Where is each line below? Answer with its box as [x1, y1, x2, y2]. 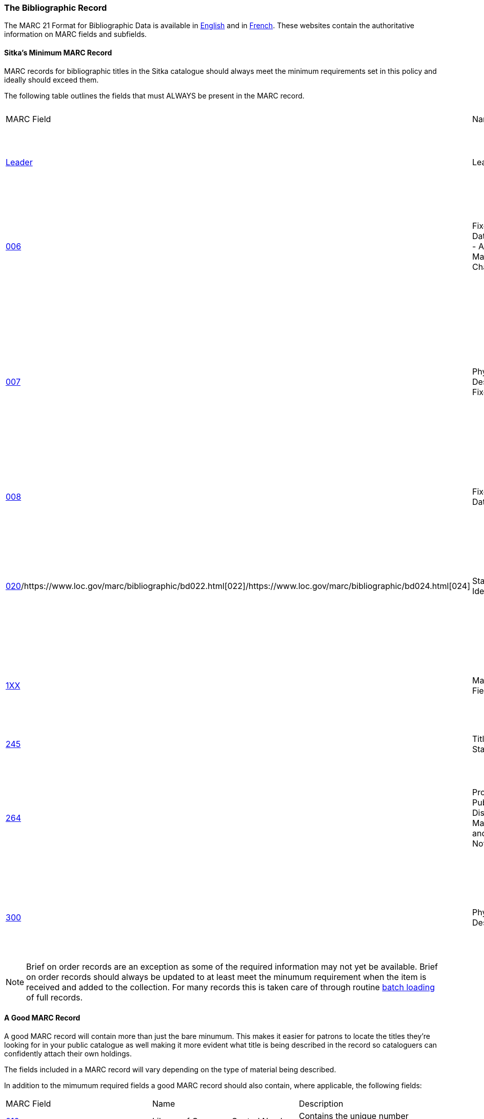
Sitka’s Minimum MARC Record [4, 48, 112, 57]
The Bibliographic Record [4, 3, 107, 13]
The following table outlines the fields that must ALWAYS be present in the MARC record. [4, 91, 305, 100]
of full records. [26, 992, 83, 1003]
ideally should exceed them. [4, 75, 99, 84]
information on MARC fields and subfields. [4, 30, 147, 39]
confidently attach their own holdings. [4, 1049, 132, 1058]
